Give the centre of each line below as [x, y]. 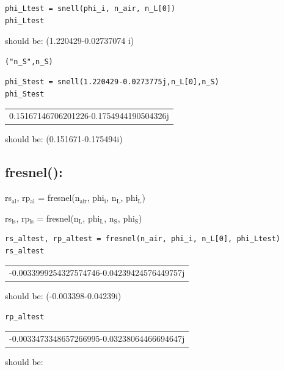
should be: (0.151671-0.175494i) [64, 139]
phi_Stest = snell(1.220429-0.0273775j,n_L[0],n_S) [112, 82]
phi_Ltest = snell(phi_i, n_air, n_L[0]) [90, 9]
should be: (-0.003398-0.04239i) [63, 296]
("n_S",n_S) [29, 61]
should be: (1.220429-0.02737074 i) [70, 41]
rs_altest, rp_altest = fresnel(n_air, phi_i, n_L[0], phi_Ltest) [143, 239]
